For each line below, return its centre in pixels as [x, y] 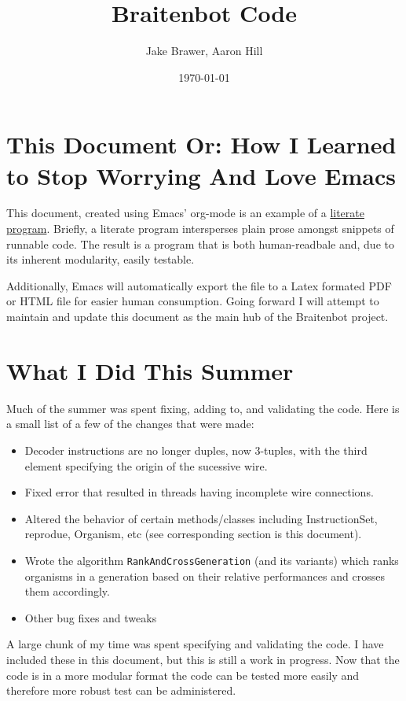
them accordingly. [67, 591]
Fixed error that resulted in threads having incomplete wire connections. [199, 492]
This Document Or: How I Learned [201, 144]
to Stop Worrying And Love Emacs [201, 175]
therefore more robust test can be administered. [121, 690]
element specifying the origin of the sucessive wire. [146, 465]
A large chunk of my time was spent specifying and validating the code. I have [195, 644]
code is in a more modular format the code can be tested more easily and [183, 675]
